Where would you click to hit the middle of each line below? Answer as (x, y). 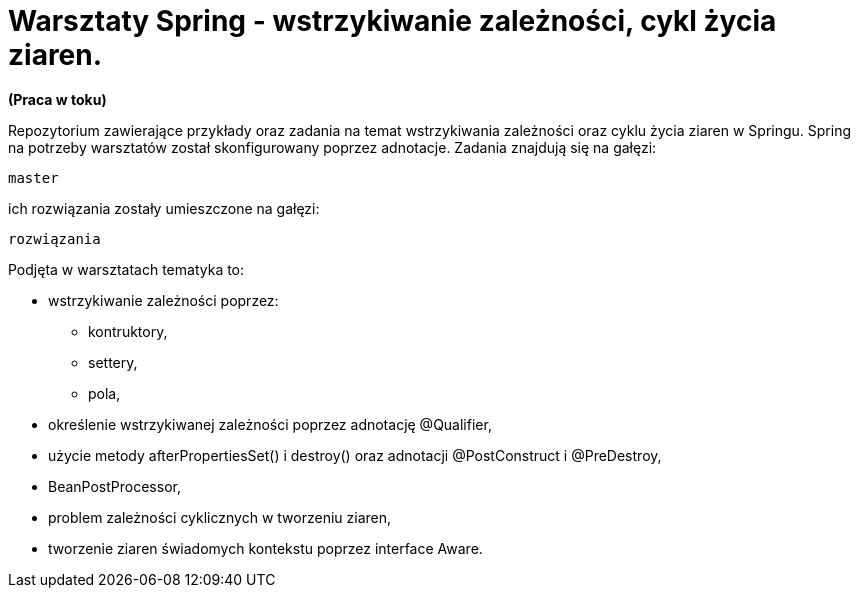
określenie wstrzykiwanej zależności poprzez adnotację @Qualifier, (270, 424)
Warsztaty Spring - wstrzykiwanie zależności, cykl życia (392, 21)
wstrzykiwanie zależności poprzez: (163, 300)
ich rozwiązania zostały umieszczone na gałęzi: (164, 208)
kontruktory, (128, 331)
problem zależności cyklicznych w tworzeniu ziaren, (220, 517)
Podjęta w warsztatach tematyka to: (126, 269)
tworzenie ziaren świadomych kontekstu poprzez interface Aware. (265, 548)
